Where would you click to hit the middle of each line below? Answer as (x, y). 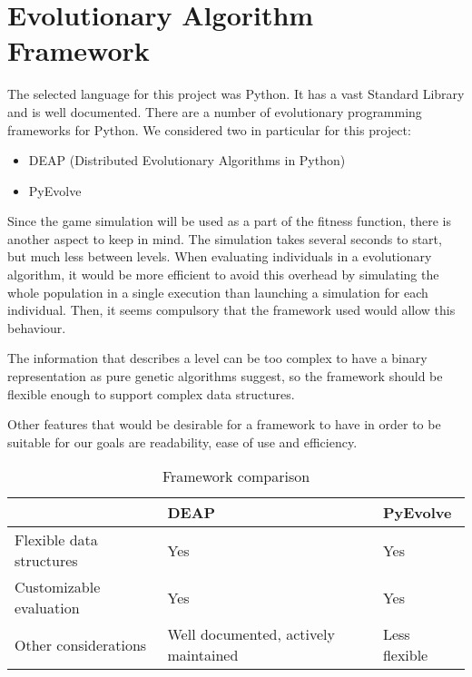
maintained (203, 655)
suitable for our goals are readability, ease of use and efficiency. (182, 442)
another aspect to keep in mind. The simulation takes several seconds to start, (225, 238)
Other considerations (81, 644)
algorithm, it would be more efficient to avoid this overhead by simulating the (223, 275)
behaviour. (37, 327)
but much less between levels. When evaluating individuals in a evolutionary (220, 256)
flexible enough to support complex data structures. (151, 393)
